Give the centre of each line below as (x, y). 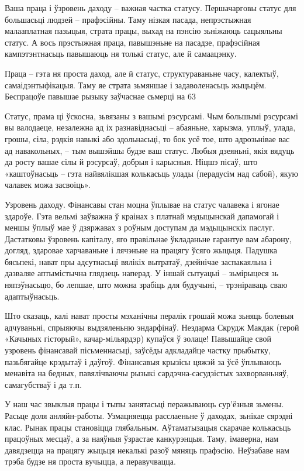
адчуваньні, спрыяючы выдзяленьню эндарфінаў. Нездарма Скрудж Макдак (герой (152, 327)
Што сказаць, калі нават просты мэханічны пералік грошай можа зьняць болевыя (149, 316)
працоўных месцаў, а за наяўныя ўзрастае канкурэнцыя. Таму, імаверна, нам (142, 439)
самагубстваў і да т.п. (43, 384)
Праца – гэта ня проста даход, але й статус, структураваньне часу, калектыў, (142, 73)
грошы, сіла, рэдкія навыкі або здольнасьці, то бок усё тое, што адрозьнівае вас (147, 138)
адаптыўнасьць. (32, 296)
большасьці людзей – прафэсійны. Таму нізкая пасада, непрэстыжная (128, 19)
